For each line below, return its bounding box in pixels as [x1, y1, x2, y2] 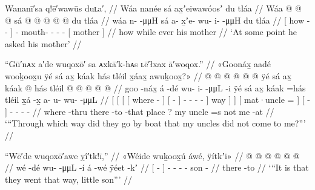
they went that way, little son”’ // [5, 172, 133, 185]
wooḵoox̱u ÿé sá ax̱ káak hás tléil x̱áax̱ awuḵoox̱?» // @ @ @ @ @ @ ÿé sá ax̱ [5, 69, 292, 82]
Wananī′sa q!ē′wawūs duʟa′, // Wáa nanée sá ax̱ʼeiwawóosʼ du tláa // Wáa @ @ [5, 2, 302, 14]
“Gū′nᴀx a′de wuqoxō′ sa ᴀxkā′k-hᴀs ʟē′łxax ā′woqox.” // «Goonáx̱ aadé [5, 57, 271, 70]
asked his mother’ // [5, 37, 82, 50]
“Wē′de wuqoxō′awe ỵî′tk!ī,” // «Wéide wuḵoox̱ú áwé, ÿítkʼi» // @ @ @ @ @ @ [5, 149, 300, 162]
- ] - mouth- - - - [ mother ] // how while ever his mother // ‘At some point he [5, 25, 297, 38]
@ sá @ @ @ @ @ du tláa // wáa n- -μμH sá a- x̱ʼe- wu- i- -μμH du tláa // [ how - [5, 13, 310, 26]
